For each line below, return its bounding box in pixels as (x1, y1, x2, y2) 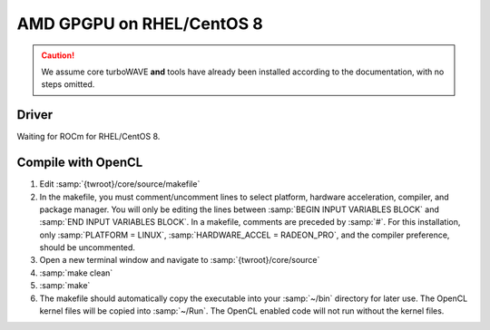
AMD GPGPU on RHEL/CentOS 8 (16, 14, 263, 34)
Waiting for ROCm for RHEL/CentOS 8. (16, 131, 161, 142)
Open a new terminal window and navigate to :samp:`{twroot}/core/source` (39, 255, 320, 266)
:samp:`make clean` (39, 267, 113, 278)
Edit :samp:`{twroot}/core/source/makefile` (39, 179, 201, 189)
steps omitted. (41, 79, 95, 90)
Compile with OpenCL (16, 155, 143, 170)
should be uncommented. (39, 242, 136, 253)
